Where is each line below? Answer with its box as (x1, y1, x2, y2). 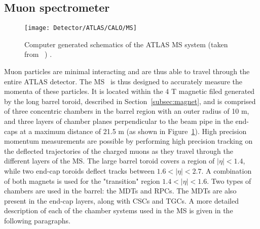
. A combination (201, 165, 252, 176)
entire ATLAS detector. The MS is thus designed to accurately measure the (4, 76, 243, 86)
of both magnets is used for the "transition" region (4, 175, 160, 186)
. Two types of (207, 175, 251, 186)
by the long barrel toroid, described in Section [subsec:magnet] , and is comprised (4, 95, 256, 106)
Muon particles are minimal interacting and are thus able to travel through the (4, 66, 250, 77)
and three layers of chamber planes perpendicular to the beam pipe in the (4, 116, 233, 126)
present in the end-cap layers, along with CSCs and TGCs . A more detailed (4, 195, 239, 206)
